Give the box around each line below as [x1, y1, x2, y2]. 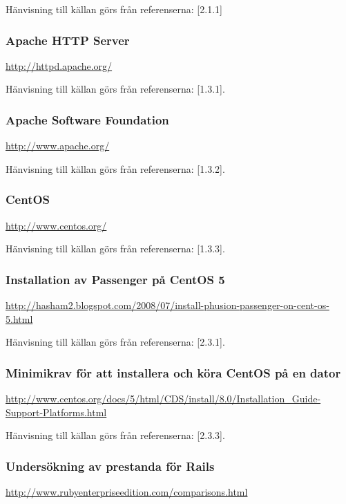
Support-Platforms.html [6, 404, 107, 419]
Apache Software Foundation [6, 111, 169, 128]
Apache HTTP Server [6, 31, 130, 48]
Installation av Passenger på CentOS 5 [6, 270, 225, 288]
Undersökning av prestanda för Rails [6, 457, 215, 474]
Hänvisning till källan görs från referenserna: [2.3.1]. [6, 335, 225, 349]
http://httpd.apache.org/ [6, 58, 113, 73]
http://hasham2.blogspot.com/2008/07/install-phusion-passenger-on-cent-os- [6, 298, 329, 312]
